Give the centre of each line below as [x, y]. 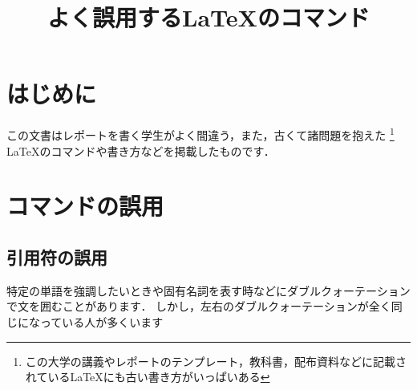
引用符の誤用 [57, 256]
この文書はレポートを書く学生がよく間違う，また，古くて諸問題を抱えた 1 [200, 134]
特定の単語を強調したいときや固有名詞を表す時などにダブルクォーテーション [208, 290]
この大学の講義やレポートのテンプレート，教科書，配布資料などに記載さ [216, 361]
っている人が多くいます [101, 321]
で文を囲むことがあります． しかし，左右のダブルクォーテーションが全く [199, 306]
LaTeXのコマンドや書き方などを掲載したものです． [141, 150]
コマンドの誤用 [85, 206]
